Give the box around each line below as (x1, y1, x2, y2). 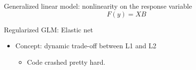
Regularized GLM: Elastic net (4, 24, 93, 34)
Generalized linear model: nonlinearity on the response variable (4, 1, 192, 11)
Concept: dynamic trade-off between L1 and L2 (15, 41, 157, 51)
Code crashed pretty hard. (27, 56, 106, 67)
